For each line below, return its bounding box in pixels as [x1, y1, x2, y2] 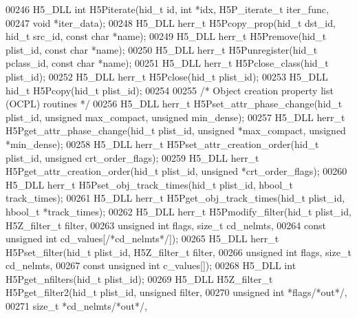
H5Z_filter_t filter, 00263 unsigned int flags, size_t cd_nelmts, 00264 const [6, 218, 327, 232]
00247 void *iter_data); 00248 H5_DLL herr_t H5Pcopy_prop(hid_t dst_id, [6, 15, 336, 30]
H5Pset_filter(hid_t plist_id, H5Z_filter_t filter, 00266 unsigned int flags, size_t [6, 244, 351, 259]
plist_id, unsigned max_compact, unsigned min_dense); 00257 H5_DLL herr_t [6, 109, 345, 124]
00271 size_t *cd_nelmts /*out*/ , [6, 299, 147, 313]
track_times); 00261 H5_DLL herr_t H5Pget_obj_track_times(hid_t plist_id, [6, 191, 345, 205]
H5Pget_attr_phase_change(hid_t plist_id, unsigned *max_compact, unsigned [6, 123, 346, 138]
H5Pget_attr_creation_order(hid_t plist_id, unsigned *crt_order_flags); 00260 [6, 164, 347, 178]
